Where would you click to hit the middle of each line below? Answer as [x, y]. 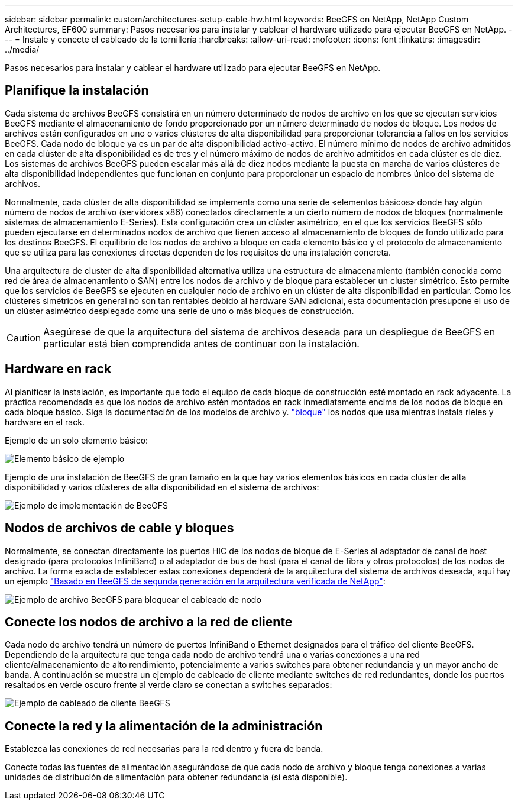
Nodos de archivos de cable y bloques [119, 528]
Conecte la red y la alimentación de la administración [164, 726]
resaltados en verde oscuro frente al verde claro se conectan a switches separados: [169, 685]
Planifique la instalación [77, 90]
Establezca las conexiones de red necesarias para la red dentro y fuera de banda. [164, 749]
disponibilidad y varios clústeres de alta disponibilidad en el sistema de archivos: [162, 487]
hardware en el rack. [45, 422]
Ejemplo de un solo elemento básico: [77, 440]
